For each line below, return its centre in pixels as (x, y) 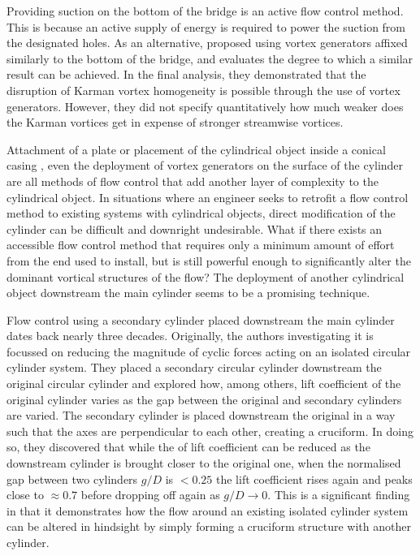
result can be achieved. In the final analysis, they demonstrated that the (186, 74)
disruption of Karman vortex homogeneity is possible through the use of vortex (204, 90)
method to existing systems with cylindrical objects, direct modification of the (201, 213)
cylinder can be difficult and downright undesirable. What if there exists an (195, 228)
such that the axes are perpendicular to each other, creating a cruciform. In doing (210, 431)
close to (25, 495)
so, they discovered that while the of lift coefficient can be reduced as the (188, 447)
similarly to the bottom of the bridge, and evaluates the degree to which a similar (210, 58)
